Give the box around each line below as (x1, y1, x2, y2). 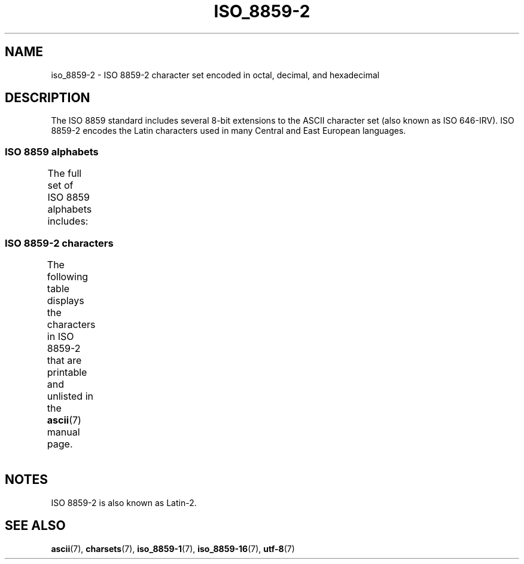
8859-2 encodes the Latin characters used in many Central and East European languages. (51, 125, 406, 136)
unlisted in (47, 390, 93, 402)
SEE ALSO (5, 518, 66, 534)
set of (47, 179, 74, 192)
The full (47, 167, 82, 180)
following (47, 270, 89, 283)
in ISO (47, 330, 74, 342)
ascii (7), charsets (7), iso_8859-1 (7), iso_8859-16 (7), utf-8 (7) (51, 543, 295, 554)
